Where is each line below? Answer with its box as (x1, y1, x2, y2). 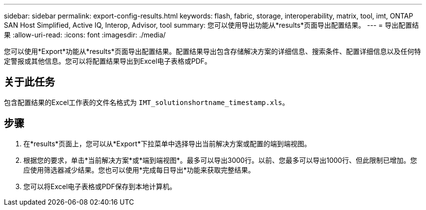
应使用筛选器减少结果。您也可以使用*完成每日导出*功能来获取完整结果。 (23, 165, 255, 174)
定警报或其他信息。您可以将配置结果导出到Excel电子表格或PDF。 (4, 57, 212, 65)
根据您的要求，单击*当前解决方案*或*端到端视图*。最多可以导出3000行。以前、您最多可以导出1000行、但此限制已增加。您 (23, 156, 417, 164)
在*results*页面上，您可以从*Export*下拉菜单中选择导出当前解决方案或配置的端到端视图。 (23, 139, 311, 148)
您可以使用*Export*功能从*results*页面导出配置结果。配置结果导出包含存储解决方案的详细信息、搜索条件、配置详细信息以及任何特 (4, 47, 421, 55)
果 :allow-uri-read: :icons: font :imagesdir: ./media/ (4, 31, 166, 39)
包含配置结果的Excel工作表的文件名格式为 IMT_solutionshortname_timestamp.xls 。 (4, 98, 289, 106)
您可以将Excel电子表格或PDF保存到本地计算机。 (23, 182, 177, 191)
